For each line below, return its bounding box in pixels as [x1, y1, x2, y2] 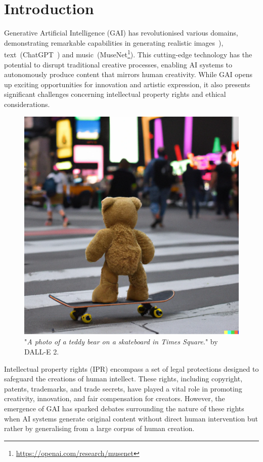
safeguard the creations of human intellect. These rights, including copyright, [4, 373, 243, 384]
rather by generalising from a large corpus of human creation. [4, 423, 195, 434]
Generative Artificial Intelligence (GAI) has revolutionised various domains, [4, 27, 238, 38]
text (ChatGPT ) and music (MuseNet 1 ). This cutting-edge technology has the [4, 48, 252, 59]
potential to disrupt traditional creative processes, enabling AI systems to [4, 59, 233, 69]
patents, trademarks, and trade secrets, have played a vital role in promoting [4, 383, 242, 394]
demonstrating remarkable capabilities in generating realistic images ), [4, 37, 224, 48]
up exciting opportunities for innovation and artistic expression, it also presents [4, 79, 250, 89]
